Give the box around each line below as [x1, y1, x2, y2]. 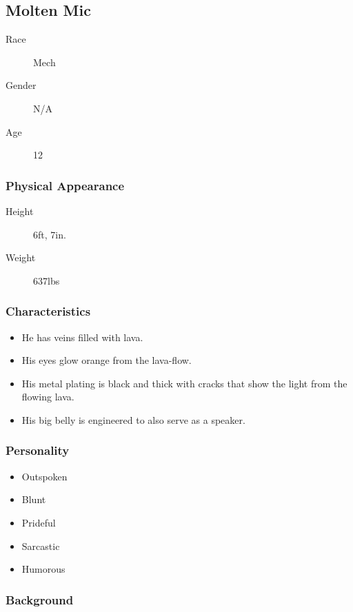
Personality [6, 442, 70, 459]
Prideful [21, 515, 56, 529]
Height [6, 203, 34, 218]
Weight [6, 250, 36, 265]
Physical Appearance [6, 176, 125, 194]
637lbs [33, 273, 60, 287]
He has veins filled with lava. [21, 329, 143, 344]
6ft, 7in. [33, 227, 66, 241]
